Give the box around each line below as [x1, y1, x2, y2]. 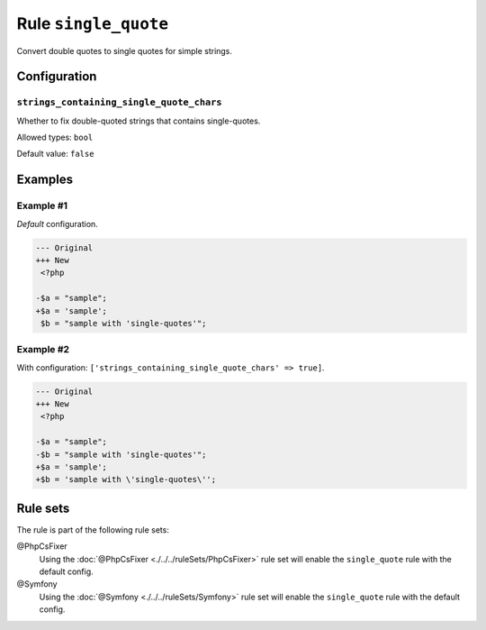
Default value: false [16, 149, 94, 160]
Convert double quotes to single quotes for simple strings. [16, 45, 233, 56]
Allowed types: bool [16, 132, 94, 143]
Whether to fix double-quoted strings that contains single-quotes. [16, 115, 261, 126]
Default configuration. [16, 218, 98, 229]
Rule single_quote [16, 14, 169, 33]
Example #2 [16, 343, 70, 356]
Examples [16, 172, 74, 187]
